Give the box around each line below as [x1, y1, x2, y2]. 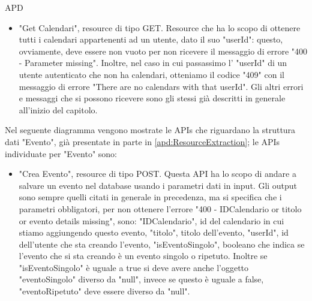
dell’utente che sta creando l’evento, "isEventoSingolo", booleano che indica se [19, 237, 305, 250]
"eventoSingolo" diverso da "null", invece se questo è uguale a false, [19, 273, 264, 285]
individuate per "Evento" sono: [5, 147, 117, 159]
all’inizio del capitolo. [19, 103, 98, 116]
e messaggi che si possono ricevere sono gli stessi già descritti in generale [19, 92, 286, 104]
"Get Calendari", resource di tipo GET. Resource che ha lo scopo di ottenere [19, 21, 301, 34]
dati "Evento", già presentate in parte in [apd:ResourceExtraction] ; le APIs [5, 135, 280, 148]
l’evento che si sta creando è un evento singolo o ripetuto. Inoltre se [19, 249, 268, 262]
